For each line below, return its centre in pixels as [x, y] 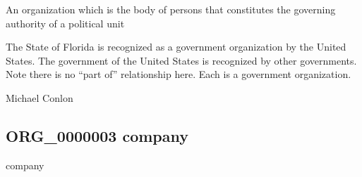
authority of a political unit [65, 23]
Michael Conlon [40, 97]
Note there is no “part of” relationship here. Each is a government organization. [179, 74]
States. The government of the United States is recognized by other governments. [181, 60]
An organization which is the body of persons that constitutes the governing [171, 9]
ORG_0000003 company [97, 135]
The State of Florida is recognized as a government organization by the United [176, 47]
